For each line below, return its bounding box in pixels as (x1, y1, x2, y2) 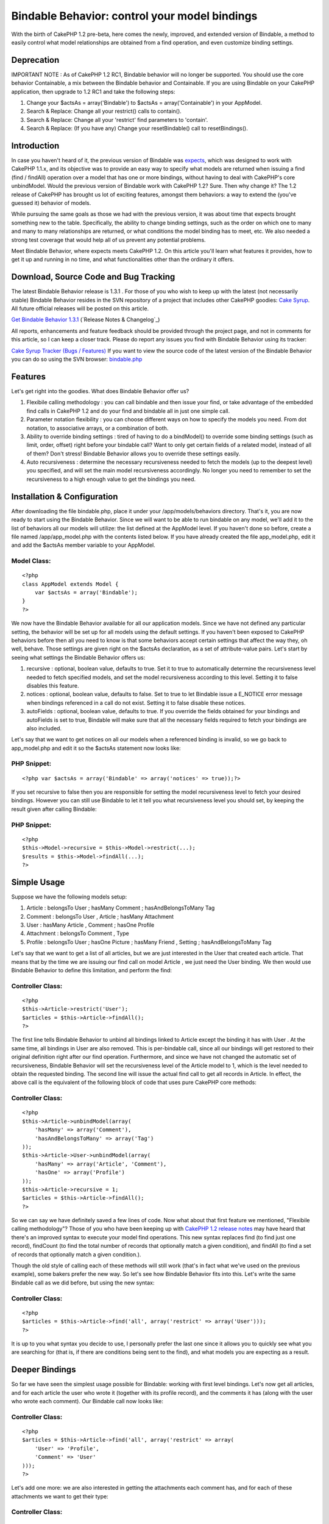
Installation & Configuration (11, 491, 118, 502)
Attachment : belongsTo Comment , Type (26, 930, 129, 937)
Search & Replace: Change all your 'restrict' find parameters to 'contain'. (26, 116, 208, 123)
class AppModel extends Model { (22, 580, 119, 588)
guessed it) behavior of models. (11, 199, 91, 207)
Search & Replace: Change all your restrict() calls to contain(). (26, 107, 182, 115)
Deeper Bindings (11, 1364, 76, 1375)
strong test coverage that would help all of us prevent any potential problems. (11, 236, 207, 243)
